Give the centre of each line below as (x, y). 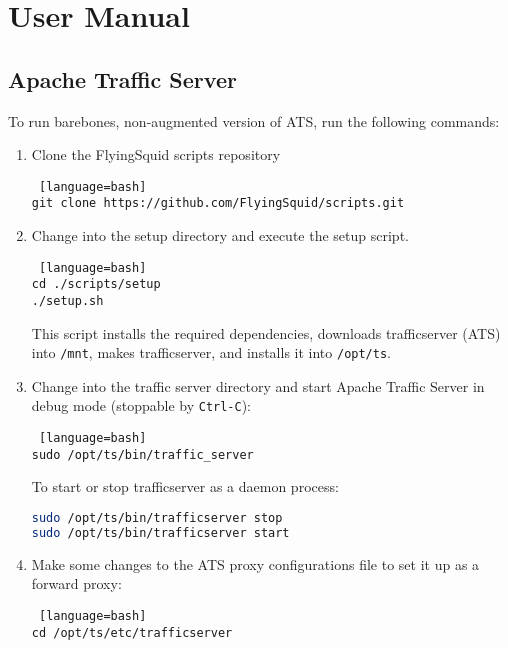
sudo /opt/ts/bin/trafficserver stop (157, 518)
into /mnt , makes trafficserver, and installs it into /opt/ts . (211, 352)
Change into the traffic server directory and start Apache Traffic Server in (258, 385)
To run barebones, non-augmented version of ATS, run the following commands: (254, 120)
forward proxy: (76, 583)
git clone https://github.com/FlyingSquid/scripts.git (218, 203)
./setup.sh (67, 300)
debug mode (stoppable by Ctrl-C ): (141, 405)
